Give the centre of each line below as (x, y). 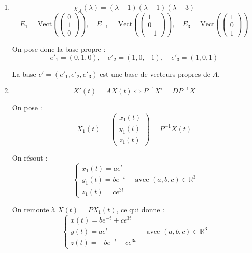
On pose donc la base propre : (59, 49)
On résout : (30, 157)
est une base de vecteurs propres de (155, 73)
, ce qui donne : (140, 209)
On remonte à (34, 209)
